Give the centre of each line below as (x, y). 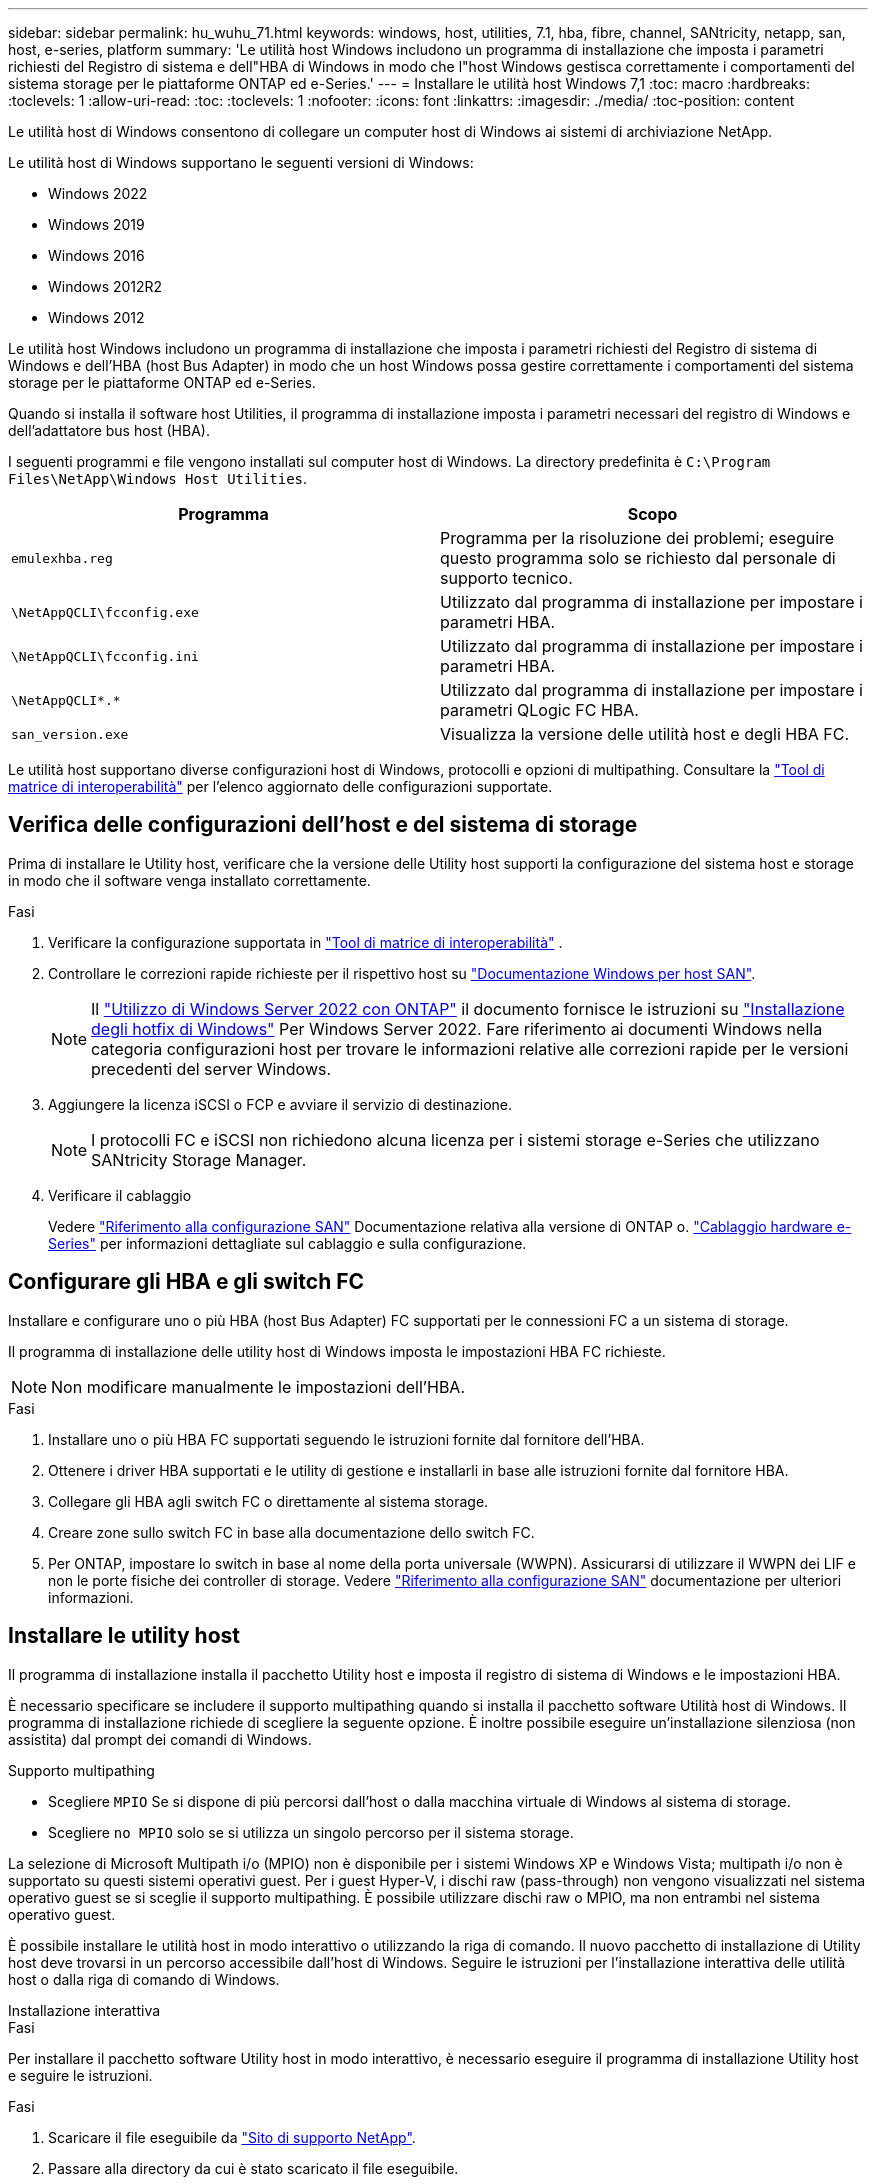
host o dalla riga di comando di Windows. (144, 1979)
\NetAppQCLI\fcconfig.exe (105, 612)
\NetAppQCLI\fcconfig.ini (105, 656)
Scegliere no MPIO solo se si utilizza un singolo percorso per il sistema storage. (311, 1832)
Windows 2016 (96, 255)
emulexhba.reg (62, 558)
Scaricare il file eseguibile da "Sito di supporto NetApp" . (232, 2137)
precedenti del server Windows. (211, 1068)
